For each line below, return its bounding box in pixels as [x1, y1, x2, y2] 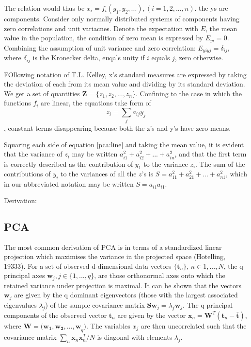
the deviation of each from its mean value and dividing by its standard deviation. [4, 79, 245, 89]
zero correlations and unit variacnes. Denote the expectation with [4, 23, 199, 33]
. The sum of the [195, 158, 245, 169]
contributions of [4, 169, 51, 179]
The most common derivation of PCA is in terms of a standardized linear [4, 242, 222, 252]
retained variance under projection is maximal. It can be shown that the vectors [4, 280, 242, 290]
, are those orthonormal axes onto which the [94, 270, 225, 280]
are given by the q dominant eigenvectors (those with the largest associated [14, 290, 238, 300]
